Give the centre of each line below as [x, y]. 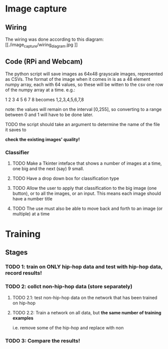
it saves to [16, 130]
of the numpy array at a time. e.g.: [40, 90]
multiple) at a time [31, 213]
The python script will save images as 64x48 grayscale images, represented [84, 74]
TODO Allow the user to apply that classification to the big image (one [85, 188]
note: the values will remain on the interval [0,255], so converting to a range [83, 109]
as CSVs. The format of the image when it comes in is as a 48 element [78, 79]
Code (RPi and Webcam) [44, 62]
